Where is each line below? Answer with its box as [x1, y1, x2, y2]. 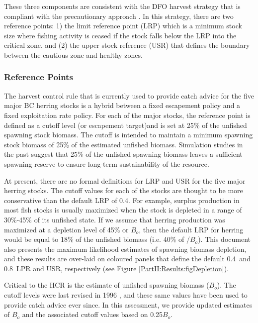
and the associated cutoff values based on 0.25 [22, 309, 163, 320]
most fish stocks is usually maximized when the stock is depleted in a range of [4, 205, 242, 215]
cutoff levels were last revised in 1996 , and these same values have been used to [4, 290, 248, 300]
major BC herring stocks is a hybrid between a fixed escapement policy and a [4, 100, 241, 110]
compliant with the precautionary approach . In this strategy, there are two [4, 10, 234, 21]
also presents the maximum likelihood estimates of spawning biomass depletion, [4, 243, 247, 254]
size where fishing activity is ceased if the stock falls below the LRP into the [4, 30, 237, 40]
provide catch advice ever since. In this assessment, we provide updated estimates [4, 299, 253, 310]
